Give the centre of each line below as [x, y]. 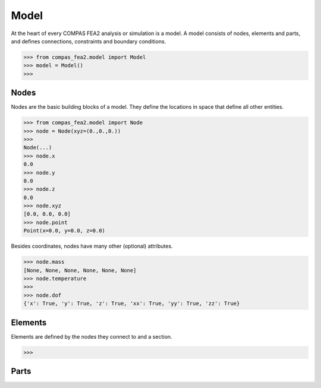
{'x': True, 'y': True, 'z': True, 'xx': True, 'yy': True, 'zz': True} [132, 304]
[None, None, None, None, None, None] [80, 270]
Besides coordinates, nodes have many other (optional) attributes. [92, 246]
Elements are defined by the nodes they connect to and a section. [92, 336]
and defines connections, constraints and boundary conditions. [89, 41]
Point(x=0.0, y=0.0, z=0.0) [64, 231]
